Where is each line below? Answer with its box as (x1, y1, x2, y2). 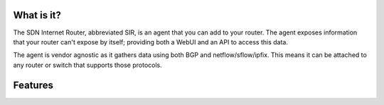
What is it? (13, 9, 62, 21)
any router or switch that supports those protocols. (13, 61, 163, 69)
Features (13, 79, 53, 91)
